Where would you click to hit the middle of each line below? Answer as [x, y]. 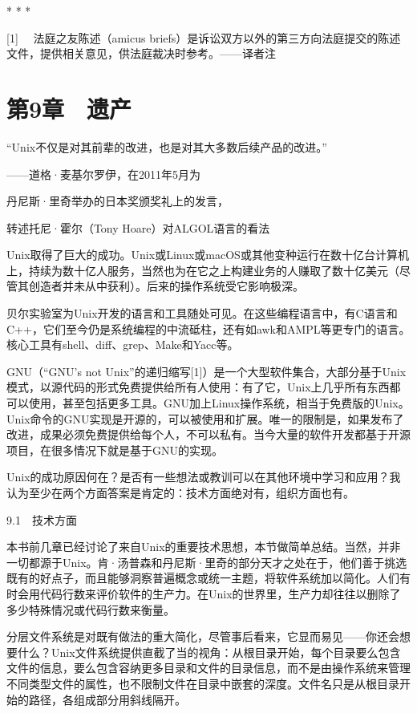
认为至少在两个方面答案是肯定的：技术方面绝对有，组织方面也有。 [180, 492]
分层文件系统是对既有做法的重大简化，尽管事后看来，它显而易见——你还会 [203, 636]
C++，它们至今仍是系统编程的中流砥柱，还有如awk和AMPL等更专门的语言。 [208, 328]
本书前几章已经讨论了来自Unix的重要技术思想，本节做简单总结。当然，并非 [204, 547]
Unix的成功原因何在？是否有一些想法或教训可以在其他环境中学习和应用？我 [204, 477]
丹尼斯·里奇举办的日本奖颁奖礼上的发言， [117, 201]
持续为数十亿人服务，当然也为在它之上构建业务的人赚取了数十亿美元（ [214, 270]
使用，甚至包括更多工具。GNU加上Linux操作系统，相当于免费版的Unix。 [219, 403]
